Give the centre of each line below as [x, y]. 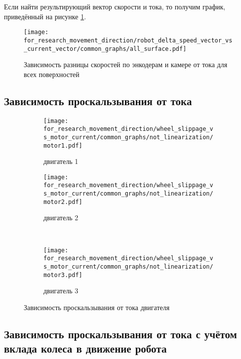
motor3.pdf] [63, 275]
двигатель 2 [61, 218]
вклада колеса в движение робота [85, 348]
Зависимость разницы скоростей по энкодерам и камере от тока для [126, 64]
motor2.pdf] [63, 202]
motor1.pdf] [63, 145]
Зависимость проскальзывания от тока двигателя [97, 307]
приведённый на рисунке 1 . [45, 16]
